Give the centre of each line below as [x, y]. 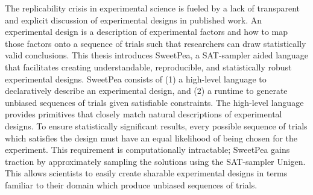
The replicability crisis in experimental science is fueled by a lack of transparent [153, 8]
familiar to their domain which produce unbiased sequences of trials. [131, 184]
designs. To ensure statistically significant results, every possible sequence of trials [156, 125]
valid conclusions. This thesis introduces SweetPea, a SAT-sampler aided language [156, 55]
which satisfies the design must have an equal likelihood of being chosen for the [151, 138]
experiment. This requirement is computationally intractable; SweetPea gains [147, 150]
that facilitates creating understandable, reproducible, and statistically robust [148, 67]
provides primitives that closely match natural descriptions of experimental [144, 114]
